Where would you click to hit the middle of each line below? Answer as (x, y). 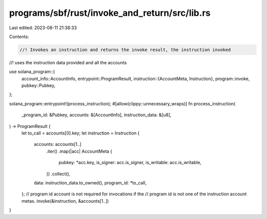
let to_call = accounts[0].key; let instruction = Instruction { (81, 133)
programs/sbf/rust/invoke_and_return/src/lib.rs (110, 13)
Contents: (19, 37)
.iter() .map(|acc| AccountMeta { (79, 151)
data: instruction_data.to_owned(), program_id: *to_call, (90, 182)
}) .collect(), (58, 174)
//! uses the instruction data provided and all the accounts (68, 62)
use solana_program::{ (32, 72)
